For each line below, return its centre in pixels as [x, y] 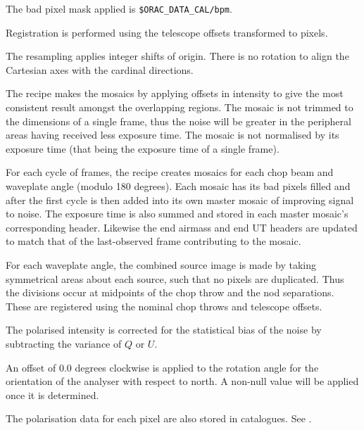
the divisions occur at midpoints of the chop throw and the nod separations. [170, 292]
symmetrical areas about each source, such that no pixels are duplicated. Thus [175, 278]
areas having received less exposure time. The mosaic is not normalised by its [172, 135]
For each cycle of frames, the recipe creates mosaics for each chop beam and [170, 172]
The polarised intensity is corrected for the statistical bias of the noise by [164, 330]
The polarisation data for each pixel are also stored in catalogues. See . [159, 418]
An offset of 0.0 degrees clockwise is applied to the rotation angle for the [162, 367]
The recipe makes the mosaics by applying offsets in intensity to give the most [175, 93]
